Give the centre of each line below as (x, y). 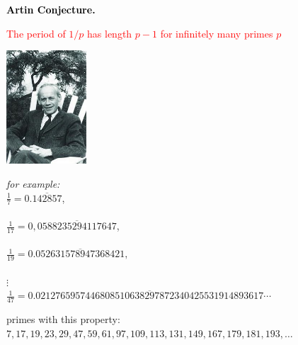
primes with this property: (63, 319)
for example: (33, 184)
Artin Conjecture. (51, 9)
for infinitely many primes (217, 33)
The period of (36, 33)
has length (110, 33)
